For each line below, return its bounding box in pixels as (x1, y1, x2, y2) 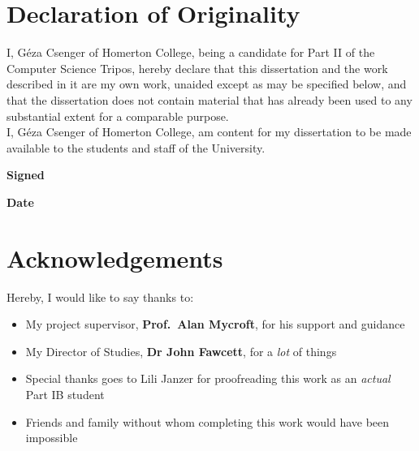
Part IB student (25, 385, 105, 402)
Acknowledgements (6, 241, 223, 274)
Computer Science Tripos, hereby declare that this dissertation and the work (6, 59, 388, 76)
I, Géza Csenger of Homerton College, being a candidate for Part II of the (6, 44, 375, 61)
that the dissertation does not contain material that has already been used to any (6, 91, 413, 108)
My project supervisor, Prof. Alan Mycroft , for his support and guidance (25, 316, 405, 333)
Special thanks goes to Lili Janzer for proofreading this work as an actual (25, 370, 391, 387)
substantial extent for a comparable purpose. (6, 107, 229, 124)
